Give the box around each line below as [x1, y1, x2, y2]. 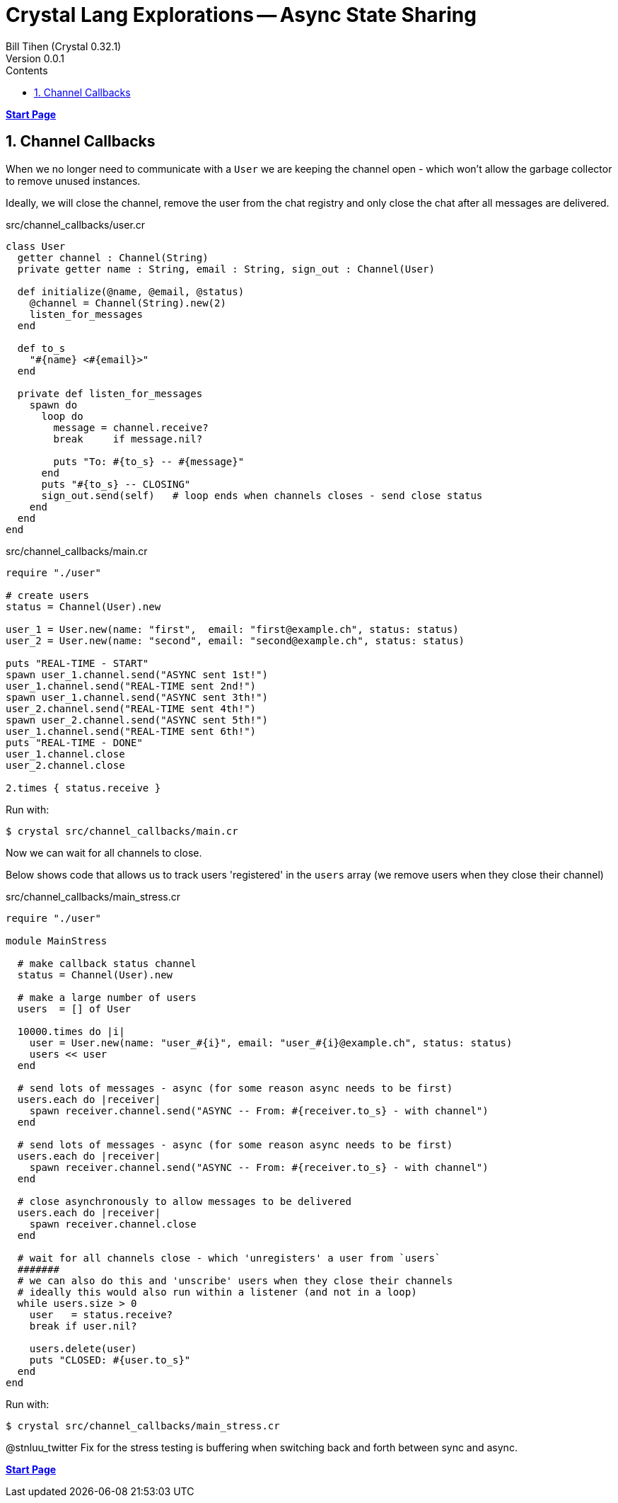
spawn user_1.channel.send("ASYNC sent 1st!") [6, 668, 268, 680]
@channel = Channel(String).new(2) [29, 297, 226, 309]
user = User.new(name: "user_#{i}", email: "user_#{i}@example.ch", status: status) [29, 1036, 513, 1048]
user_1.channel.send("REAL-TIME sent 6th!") [6, 725, 257, 737]
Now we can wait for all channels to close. [6, 846, 202, 859]
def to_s [17, 342, 66, 354]
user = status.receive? [29, 1308, 173, 1320]
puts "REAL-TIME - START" [6, 657, 149, 669]
